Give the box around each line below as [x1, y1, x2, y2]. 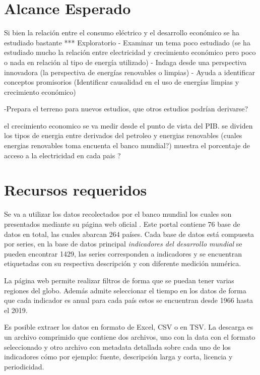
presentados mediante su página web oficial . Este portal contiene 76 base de [4, 218, 240, 229]
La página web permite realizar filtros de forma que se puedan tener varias [4, 275, 234, 285]
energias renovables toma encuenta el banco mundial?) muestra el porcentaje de [4, 140, 250, 151]
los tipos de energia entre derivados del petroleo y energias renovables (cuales [4, 130, 242, 141]
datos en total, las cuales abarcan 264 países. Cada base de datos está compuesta [4, 228, 254, 239]
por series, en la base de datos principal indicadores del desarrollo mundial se [4, 238, 242, 249]
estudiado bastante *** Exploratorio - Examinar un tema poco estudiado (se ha [4, 37, 250, 47]
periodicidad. [4, 361, 44, 371]
